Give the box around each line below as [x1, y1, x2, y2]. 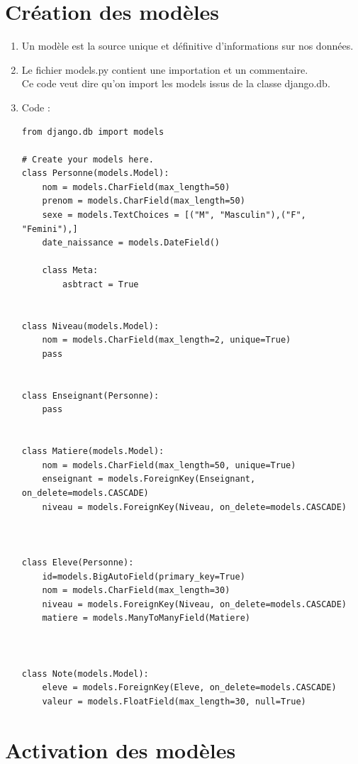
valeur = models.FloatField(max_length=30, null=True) [42, 696, 306, 707]
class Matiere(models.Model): [21, 446, 164, 457]
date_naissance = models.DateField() [42, 238, 220, 248]
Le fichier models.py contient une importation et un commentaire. [21, 62, 308, 77]
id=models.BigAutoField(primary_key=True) [42, 571, 245, 582]
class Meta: [42, 265, 99, 276]
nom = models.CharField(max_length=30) [42, 585, 230, 596]
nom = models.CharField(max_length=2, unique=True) [42, 335, 291, 345]
